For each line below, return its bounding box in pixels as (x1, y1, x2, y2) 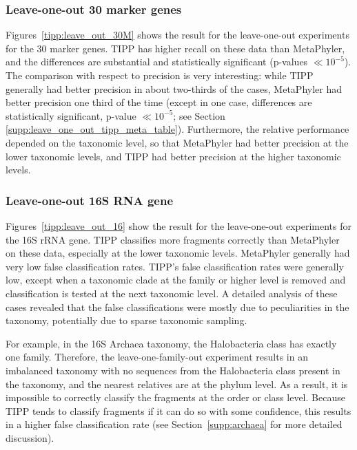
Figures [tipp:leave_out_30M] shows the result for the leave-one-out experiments (6, 28, 349, 42)
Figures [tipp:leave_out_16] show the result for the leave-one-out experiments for (6, 218, 351, 233)
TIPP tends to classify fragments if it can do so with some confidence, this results (6, 403, 351, 418)
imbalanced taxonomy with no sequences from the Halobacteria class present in (6, 363, 340, 377)
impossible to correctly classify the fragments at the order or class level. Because (6, 390, 345, 405)
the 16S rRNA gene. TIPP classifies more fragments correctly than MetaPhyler (6, 232, 340, 246)
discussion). (6, 430, 54, 444)
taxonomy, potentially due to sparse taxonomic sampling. (6, 313, 247, 328)
